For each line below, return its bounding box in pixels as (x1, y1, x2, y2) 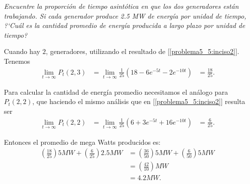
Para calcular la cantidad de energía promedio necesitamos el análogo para (4, 86, 228, 97)
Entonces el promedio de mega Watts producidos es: (4, 136, 161, 147)
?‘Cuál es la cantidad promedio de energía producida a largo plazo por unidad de (4, 20, 245, 30)
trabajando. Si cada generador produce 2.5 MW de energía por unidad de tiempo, (4, 10, 247, 21)
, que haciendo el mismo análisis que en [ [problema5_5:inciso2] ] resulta (32, 96, 246, 106)
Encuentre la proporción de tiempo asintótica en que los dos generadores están (4, 1, 239, 11)
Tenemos (4, 55, 30, 66)
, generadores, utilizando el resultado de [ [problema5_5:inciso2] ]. (46, 46, 239, 56)
